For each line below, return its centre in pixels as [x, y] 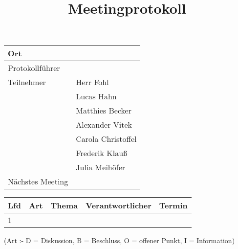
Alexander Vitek [104, 125]
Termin [173, 205]
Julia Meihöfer [101, 167]
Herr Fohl [92, 82]
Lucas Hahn [96, 96]
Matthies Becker [104, 111]
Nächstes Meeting [38, 181]
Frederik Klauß [102, 153]
